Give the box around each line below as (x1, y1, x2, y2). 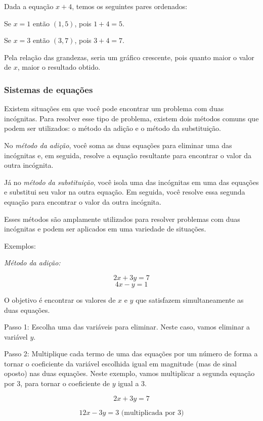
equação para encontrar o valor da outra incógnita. (4, 196, 161, 207)
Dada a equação (4, 1, 54, 11)
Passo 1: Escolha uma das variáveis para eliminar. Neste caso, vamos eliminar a (4, 321, 250, 332)
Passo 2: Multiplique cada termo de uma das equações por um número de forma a (4, 348, 258, 359)
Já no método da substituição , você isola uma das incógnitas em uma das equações (4, 176, 259, 187)
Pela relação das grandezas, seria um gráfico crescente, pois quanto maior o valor (4, 52, 254, 62)
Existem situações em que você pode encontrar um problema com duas (4, 103, 224, 114)
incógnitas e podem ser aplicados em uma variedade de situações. (4, 223, 206, 234)
